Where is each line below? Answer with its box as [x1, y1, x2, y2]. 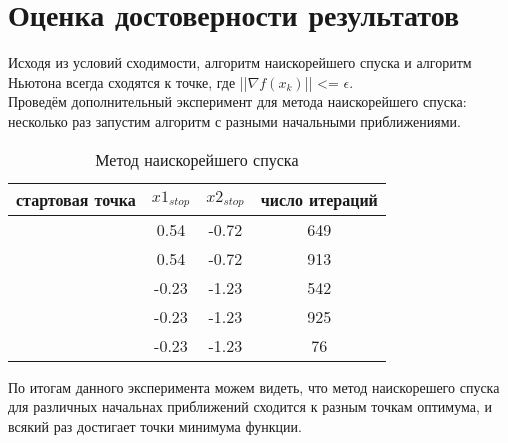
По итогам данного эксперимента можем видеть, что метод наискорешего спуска [8, 376, 500, 397]
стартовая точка [16, 187, 136, 211]
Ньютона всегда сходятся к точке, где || [8, 71, 248, 92]
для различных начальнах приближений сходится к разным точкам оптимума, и [8, 396, 493, 417]
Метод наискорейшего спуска [95, 147, 299, 171]
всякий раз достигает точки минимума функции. [8, 415, 302, 436]
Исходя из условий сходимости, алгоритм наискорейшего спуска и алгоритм [8, 52, 472, 73]
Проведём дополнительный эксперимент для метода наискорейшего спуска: [8, 91, 467, 112]
